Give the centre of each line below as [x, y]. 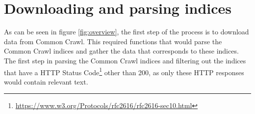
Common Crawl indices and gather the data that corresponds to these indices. [121, 51]
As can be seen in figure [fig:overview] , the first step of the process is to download [127, 32]
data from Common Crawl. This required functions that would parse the [113, 41]
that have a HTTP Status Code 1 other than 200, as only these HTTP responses [124, 71]
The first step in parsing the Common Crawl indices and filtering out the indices [125, 60]
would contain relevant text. [46, 81]
